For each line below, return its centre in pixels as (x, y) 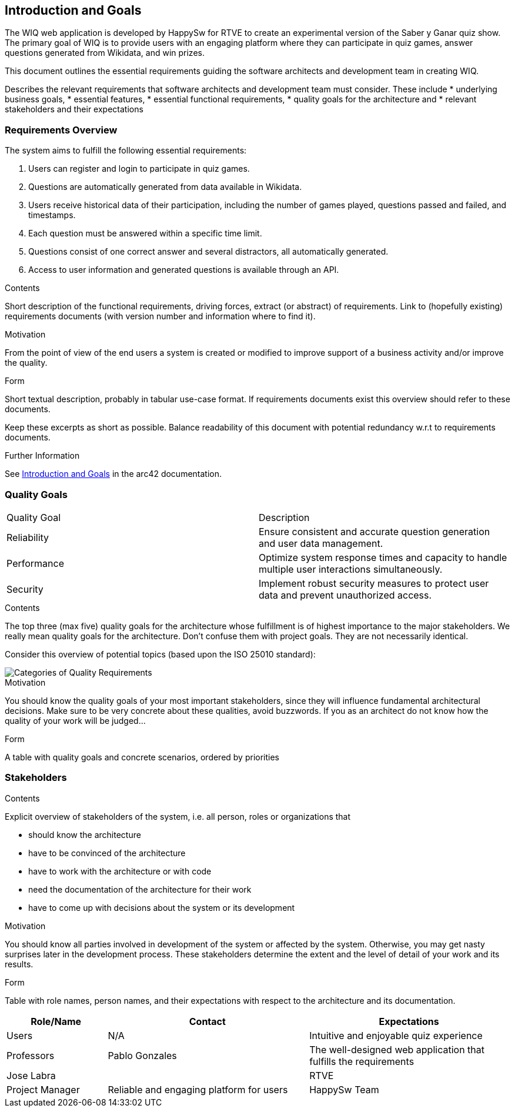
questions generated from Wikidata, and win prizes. (105, 53)
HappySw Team (344, 1089)
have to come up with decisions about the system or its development (162, 907)
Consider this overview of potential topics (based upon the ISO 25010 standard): (160, 654)
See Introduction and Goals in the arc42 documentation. (113, 474)
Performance (35, 563)
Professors (31, 1055)
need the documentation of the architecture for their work (140, 889)
